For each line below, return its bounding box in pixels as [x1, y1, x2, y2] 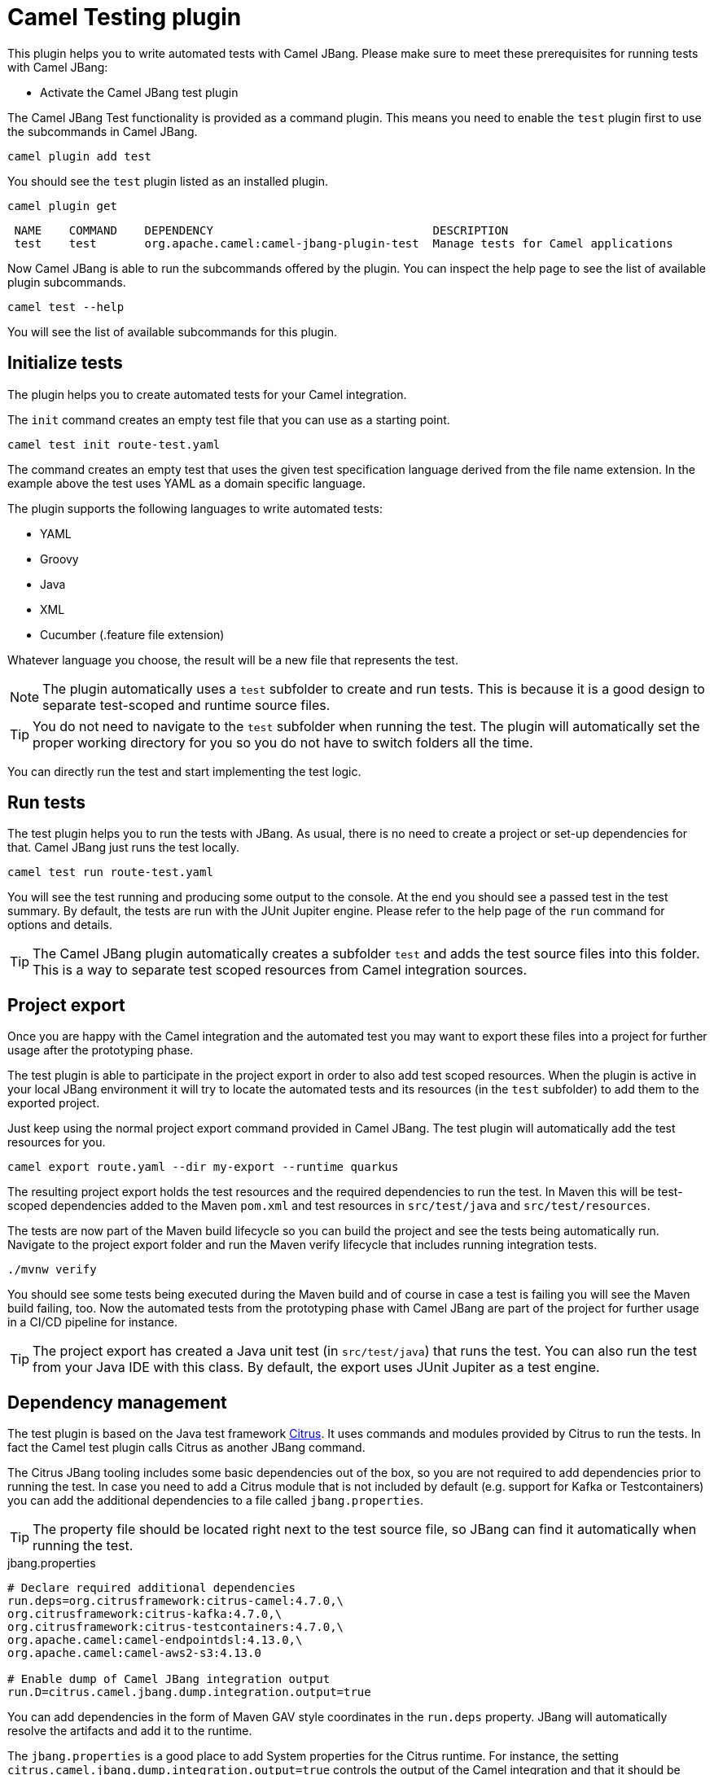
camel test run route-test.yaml [7, 866, 213, 879]
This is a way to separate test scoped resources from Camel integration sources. [33, 962, 528, 979]
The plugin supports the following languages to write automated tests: [7, 501, 383, 515]
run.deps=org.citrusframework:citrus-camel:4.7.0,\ [7, 1594, 344, 1608]
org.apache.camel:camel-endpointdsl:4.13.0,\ [7, 1633, 303, 1647]
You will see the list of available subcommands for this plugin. [7, 324, 338, 339]
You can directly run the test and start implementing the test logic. [7, 764, 361, 778]
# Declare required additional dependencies [7, 1581, 296, 1595]
